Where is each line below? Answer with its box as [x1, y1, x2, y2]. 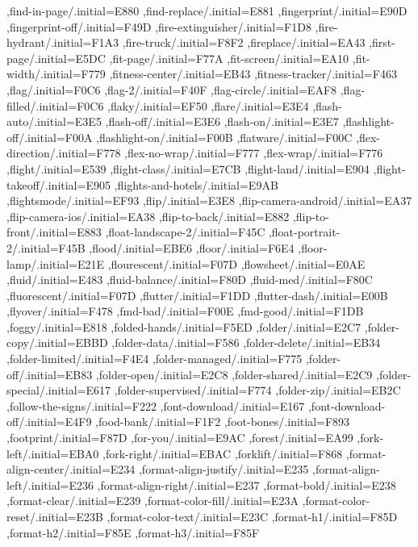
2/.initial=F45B [6, 239, 86, 256]
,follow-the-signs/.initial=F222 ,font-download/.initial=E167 [6, 397, 305, 414]
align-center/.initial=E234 [6, 461, 136, 478]
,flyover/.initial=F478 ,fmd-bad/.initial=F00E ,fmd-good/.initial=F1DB [6, 303, 364, 319]
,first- [369, 34, 395, 51]
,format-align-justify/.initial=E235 [138, 461, 309, 478]
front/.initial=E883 [6, 223, 102, 240]
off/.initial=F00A [6, 128, 93, 145]
